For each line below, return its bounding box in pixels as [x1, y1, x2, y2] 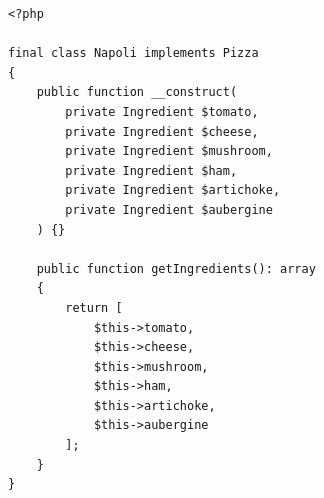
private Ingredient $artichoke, [65, 183, 281, 198]
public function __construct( [36, 85, 238, 100]
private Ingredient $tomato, [65, 104, 259, 119]
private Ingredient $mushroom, [65, 144, 273, 159]
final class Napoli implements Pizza [8, 46, 259, 61]
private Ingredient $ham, [65, 163, 238, 178]
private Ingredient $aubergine [65, 202, 273, 217]
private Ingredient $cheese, [65, 124, 259, 139]
